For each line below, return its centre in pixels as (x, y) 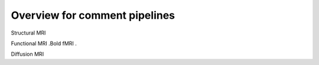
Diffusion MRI (27, 54)
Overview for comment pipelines (93, 15)
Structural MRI (28, 33)
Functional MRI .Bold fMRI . (44, 43)
